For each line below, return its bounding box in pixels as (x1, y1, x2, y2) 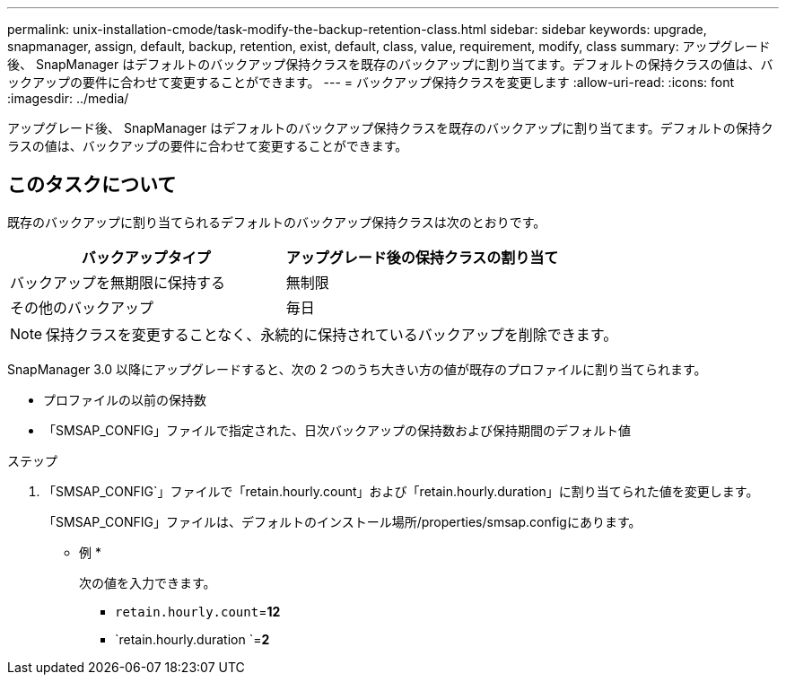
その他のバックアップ (10, 298, 154, 317)
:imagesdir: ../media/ (7, 91, 129, 106)
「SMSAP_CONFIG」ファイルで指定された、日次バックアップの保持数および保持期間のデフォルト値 (43, 422, 631, 438)
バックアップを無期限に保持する (10, 273, 226, 292)
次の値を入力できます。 (79, 574, 216, 590)
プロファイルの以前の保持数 (43, 391, 206, 407)
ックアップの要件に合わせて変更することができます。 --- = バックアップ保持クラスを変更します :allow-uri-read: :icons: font (7, 74, 735, 90)
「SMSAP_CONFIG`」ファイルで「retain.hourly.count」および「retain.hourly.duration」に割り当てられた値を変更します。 (43, 483, 759, 499)
